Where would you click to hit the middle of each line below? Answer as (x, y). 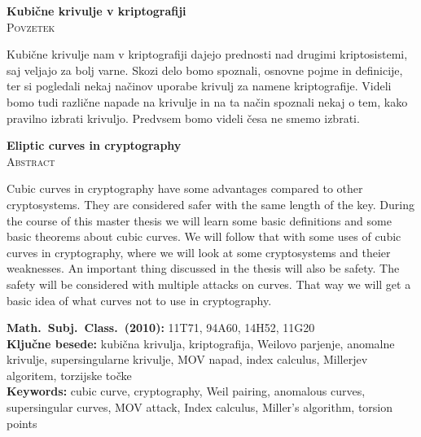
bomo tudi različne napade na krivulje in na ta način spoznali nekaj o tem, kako (207, 101)
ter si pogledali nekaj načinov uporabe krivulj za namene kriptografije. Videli (199, 86)
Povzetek (31, 26)
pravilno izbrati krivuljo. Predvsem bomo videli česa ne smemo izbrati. (183, 118)
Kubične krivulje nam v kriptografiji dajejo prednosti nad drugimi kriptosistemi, (207, 54)
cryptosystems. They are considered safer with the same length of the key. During (210, 204)
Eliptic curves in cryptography (94, 145)
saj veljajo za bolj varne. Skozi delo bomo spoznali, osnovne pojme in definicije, (205, 70)
